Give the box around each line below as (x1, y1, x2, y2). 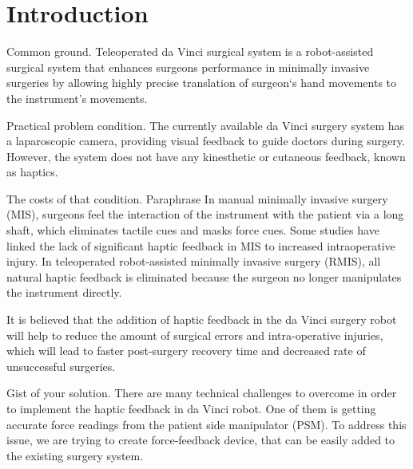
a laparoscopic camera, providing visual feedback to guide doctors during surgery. (6, 132, 405, 149)
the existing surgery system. (6, 447, 144, 463)
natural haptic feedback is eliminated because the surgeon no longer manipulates (6, 268, 402, 285)
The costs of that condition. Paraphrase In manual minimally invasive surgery (6, 190, 388, 207)
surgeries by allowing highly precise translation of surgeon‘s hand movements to (6, 74, 397, 91)
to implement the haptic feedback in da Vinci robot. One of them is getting (6, 400, 376, 416)
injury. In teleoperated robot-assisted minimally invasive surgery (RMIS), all (6, 253, 381, 270)
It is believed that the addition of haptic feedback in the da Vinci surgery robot (6, 311, 397, 328)
